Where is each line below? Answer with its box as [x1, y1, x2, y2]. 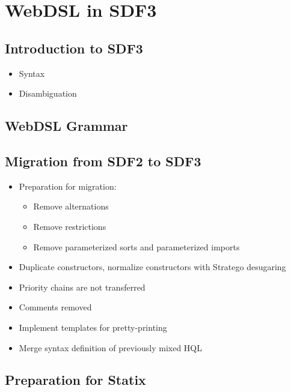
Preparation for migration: [19, 179, 117, 192]
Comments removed [19, 301, 92, 313]
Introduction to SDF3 [5, 38, 143, 57]
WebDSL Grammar [5, 116, 128, 135]
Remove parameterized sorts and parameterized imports [33, 240, 240, 253]
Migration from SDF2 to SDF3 [5, 151, 201, 170]
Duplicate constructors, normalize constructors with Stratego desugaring [19, 261, 286, 273]
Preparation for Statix [5, 370, 146, 389]
